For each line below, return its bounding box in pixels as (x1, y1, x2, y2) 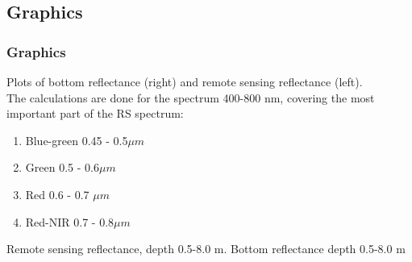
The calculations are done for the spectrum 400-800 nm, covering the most (6, 89, 375, 106)
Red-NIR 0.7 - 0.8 (25, 213, 114, 230)
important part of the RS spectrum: (6, 105, 184, 122)
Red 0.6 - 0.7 (25, 185, 89, 202)
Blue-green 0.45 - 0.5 (25, 131, 128, 148)
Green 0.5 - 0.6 (25, 159, 99, 176)
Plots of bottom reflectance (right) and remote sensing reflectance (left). (6, 73, 363, 89)
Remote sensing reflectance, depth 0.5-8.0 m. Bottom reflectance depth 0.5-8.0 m (6, 240, 406, 257)
